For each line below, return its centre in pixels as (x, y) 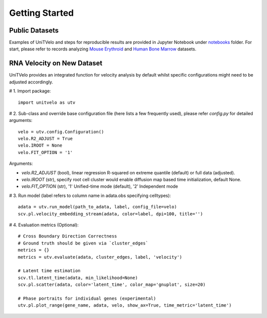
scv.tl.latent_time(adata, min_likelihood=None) (78, 278)
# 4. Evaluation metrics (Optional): (44, 225)
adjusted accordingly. (31, 82)
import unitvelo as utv (47, 102)
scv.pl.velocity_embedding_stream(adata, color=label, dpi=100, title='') (111, 214)
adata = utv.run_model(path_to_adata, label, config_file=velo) (98, 207)
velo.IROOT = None (40, 145)
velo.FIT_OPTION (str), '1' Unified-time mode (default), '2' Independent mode (100, 186)
